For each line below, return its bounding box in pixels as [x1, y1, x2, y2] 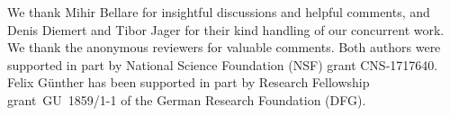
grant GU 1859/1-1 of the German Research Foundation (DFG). [7, 90, 366, 109]
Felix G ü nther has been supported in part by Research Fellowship [7, 73, 370, 92]
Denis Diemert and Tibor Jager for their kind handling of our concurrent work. [7, 20, 445, 39]
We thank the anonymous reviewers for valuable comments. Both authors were [7, 38, 441, 57]
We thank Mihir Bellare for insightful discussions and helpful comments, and [7, 3, 430, 21]
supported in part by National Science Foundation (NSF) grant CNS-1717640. [7, 55, 438, 74]
